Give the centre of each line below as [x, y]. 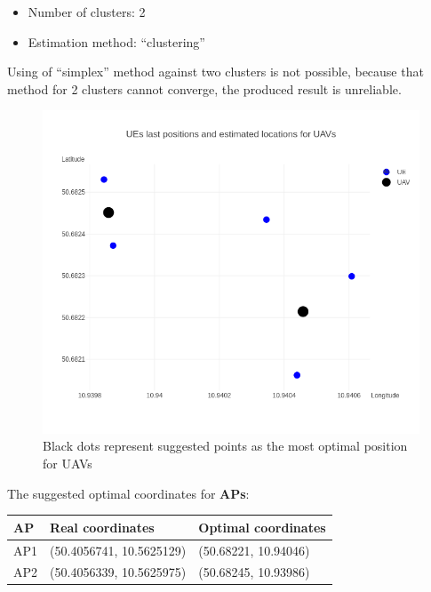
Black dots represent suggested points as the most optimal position [225, 446]
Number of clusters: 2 [87, 12]
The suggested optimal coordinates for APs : [128, 493]
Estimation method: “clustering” [116, 41]
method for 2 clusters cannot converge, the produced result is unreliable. [204, 88]
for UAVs [68, 463]
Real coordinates [102, 527]
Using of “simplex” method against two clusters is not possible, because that [215, 72]
